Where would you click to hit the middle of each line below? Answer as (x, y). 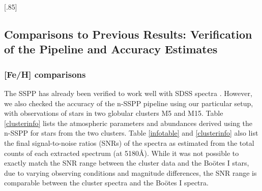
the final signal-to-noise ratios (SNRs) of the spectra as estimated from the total (129, 142)
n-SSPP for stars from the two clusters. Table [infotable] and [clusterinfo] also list (131, 133)
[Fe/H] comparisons (45, 74)
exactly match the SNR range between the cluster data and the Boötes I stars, (127, 163)
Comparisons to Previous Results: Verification (128, 34)
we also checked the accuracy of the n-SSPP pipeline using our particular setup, (129, 103)
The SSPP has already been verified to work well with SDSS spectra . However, (128, 93)
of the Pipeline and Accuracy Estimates (111, 49)
